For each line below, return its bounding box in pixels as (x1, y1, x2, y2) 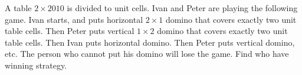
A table (5, 2, 32, 13)
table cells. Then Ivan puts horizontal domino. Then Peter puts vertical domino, (5, 36, 295, 48)
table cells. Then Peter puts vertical (5, 25, 134, 37)
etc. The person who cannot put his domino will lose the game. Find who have (5, 47, 289, 60)
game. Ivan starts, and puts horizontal (5, 13, 143, 25)
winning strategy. (5, 59, 67, 71)
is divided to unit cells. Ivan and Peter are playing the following (67, 2, 298, 13)
